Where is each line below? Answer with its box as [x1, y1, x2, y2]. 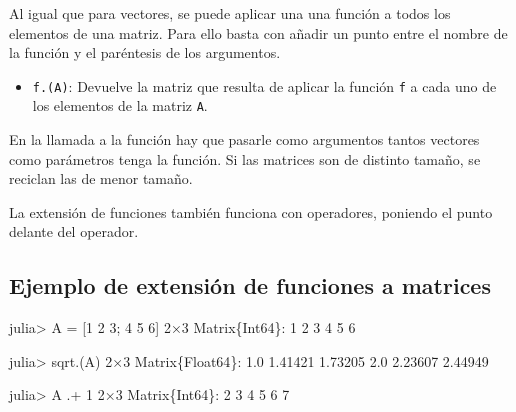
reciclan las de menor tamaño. [9, 168, 193, 189]
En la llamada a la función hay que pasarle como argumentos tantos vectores [9, 129, 480, 150]
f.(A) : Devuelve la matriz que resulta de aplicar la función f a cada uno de [32, 75, 497, 96]
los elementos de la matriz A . [32, 95, 208, 116]
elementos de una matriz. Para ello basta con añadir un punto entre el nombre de [9, 22, 508, 43]
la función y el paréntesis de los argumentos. [9, 42, 281, 63]
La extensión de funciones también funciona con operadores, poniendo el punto [9, 201, 493, 222]
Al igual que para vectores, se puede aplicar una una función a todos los [9, 3, 451, 23]
